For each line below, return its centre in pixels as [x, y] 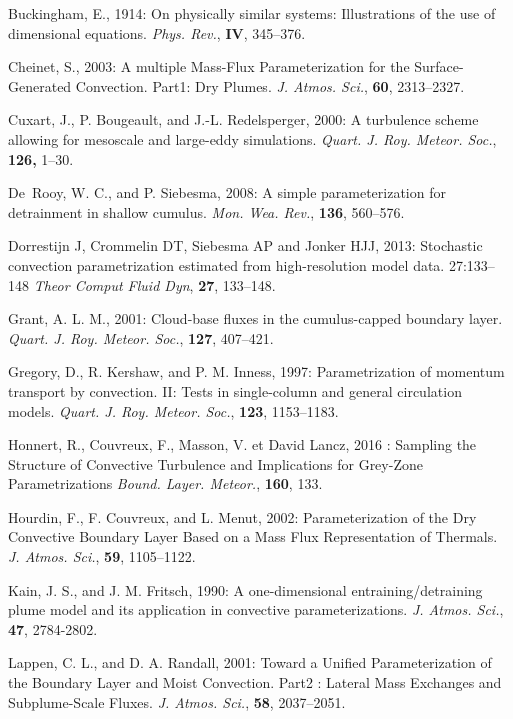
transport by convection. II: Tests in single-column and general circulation [235, 390]
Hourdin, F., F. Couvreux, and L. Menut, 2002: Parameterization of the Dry [242, 516]
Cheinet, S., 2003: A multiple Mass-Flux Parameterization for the [209, 66]
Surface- [439, 66]
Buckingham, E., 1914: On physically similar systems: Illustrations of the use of [252, 13]
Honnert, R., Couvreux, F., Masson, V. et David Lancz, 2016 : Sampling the [242, 444]
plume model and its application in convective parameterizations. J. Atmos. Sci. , [256, 609]
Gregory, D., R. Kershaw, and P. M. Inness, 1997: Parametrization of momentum [256, 371]
